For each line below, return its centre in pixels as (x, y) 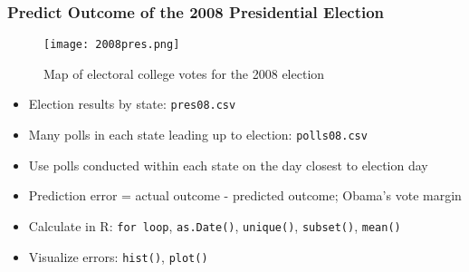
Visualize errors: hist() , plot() (118, 256)
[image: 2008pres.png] (112, 45)
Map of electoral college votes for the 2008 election (184, 73)
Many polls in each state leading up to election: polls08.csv (198, 135)
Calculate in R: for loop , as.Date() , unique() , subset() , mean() (215, 225)
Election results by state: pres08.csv (132, 104)
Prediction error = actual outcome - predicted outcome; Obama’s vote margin (245, 195)
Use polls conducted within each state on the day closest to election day (228, 165)
